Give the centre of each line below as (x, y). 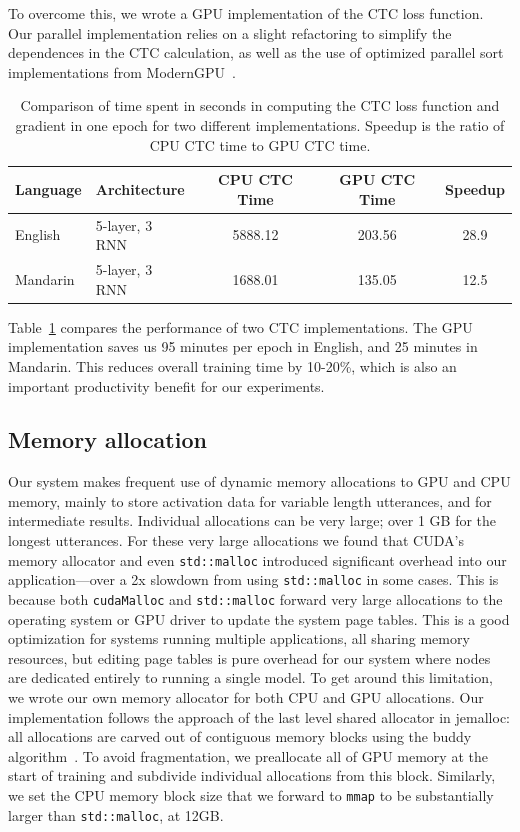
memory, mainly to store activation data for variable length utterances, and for (250, 500)
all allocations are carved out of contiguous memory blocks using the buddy (240, 736)
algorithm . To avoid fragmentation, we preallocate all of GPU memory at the (248, 755)
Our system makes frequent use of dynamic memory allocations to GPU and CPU (259, 481)
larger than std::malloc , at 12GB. (116, 814)
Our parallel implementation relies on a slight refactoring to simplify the (230, 32)
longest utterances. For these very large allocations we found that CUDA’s (236, 540)
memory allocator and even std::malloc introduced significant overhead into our (257, 559)
